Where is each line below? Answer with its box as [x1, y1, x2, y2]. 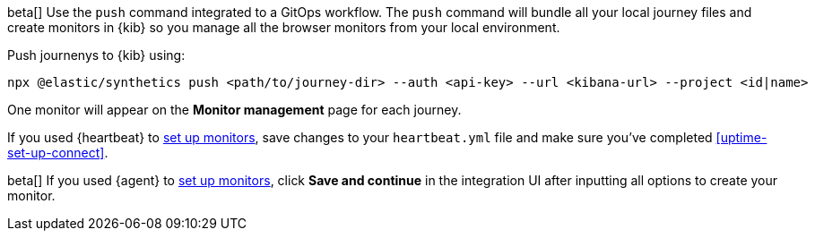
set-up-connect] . [7, 145, 108, 160]
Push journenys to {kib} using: [7, 47, 186, 63]
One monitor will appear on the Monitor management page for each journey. [7, 102, 462, 117]
